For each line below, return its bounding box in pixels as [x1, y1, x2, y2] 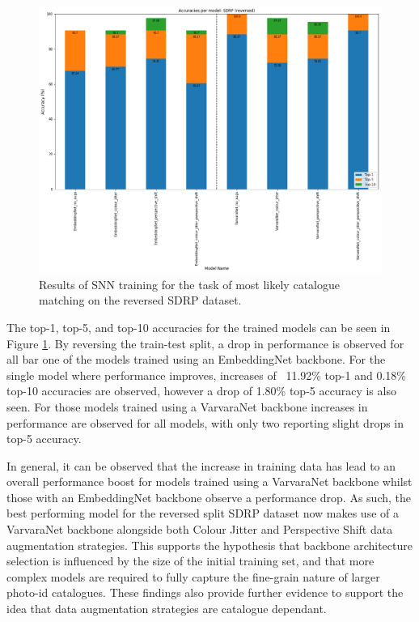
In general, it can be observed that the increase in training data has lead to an [6, 457, 396, 474]
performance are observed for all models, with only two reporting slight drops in [6, 414, 404, 431]
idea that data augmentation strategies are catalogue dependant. [6, 600, 327, 617]
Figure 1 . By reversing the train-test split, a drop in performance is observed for [6, 334, 404, 351]
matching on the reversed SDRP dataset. [39, 292, 242, 309]
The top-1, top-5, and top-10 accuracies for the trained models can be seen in [6, 318, 391, 335]
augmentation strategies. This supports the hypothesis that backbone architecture [6, 536, 413, 553]
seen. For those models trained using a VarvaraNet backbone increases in [6, 398, 368, 415]
